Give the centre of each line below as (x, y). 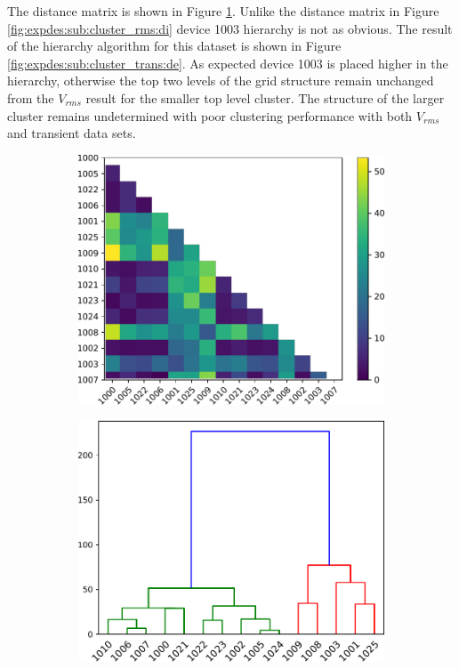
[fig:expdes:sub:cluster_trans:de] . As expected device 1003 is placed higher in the (228, 63)
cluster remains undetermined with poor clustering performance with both (210, 115)
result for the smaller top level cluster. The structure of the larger (265, 97)
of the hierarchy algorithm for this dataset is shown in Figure (174, 46)
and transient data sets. (72, 133)
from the (31, 97)
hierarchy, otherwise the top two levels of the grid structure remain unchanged (221, 81)
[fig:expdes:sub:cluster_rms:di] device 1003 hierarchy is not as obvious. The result (230, 28)
